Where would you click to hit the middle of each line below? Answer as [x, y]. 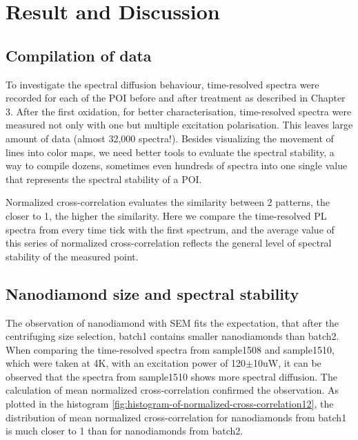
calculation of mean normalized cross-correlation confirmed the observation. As [172, 390]
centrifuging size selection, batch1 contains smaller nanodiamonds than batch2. [172, 336]
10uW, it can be [287, 363]
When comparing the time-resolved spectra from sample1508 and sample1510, [170, 349]
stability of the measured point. [72, 256]
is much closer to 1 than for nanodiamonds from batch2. [125, 431]
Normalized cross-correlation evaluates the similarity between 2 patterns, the [168, 202]
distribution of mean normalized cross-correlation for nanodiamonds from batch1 [176, 417]
